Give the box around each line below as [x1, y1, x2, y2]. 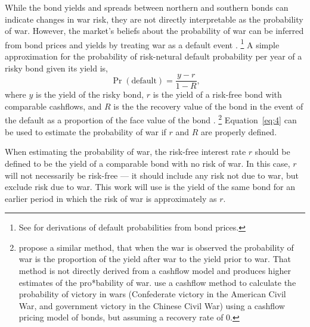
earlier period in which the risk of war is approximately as [5, 192, 217, 204]
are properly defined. [201, 125, 277, 138]
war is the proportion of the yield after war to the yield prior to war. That [18, 253, 291, 265]
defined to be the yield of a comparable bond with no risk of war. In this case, [5, 157, 290, 169]
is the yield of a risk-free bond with [153, 88, 282, 101]
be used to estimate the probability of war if [5, 125, 166, 138]
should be [255, 145, 290, 158]
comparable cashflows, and [5, 99, 102, 112]
